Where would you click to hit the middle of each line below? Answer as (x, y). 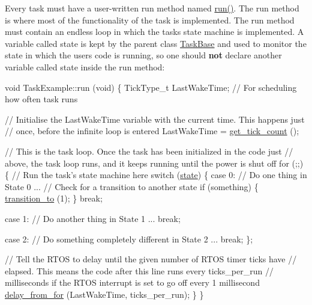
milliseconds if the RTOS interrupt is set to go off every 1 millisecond (132, 282)
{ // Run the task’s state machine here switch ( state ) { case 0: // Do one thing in (156, 175)
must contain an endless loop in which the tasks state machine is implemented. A (154, 32)
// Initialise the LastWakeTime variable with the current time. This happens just (155, 119)
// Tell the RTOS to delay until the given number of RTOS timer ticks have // (151, 259)
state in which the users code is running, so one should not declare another (143, 55)
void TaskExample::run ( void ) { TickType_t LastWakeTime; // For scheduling (151, 87)
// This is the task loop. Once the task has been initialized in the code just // (149, 151)
